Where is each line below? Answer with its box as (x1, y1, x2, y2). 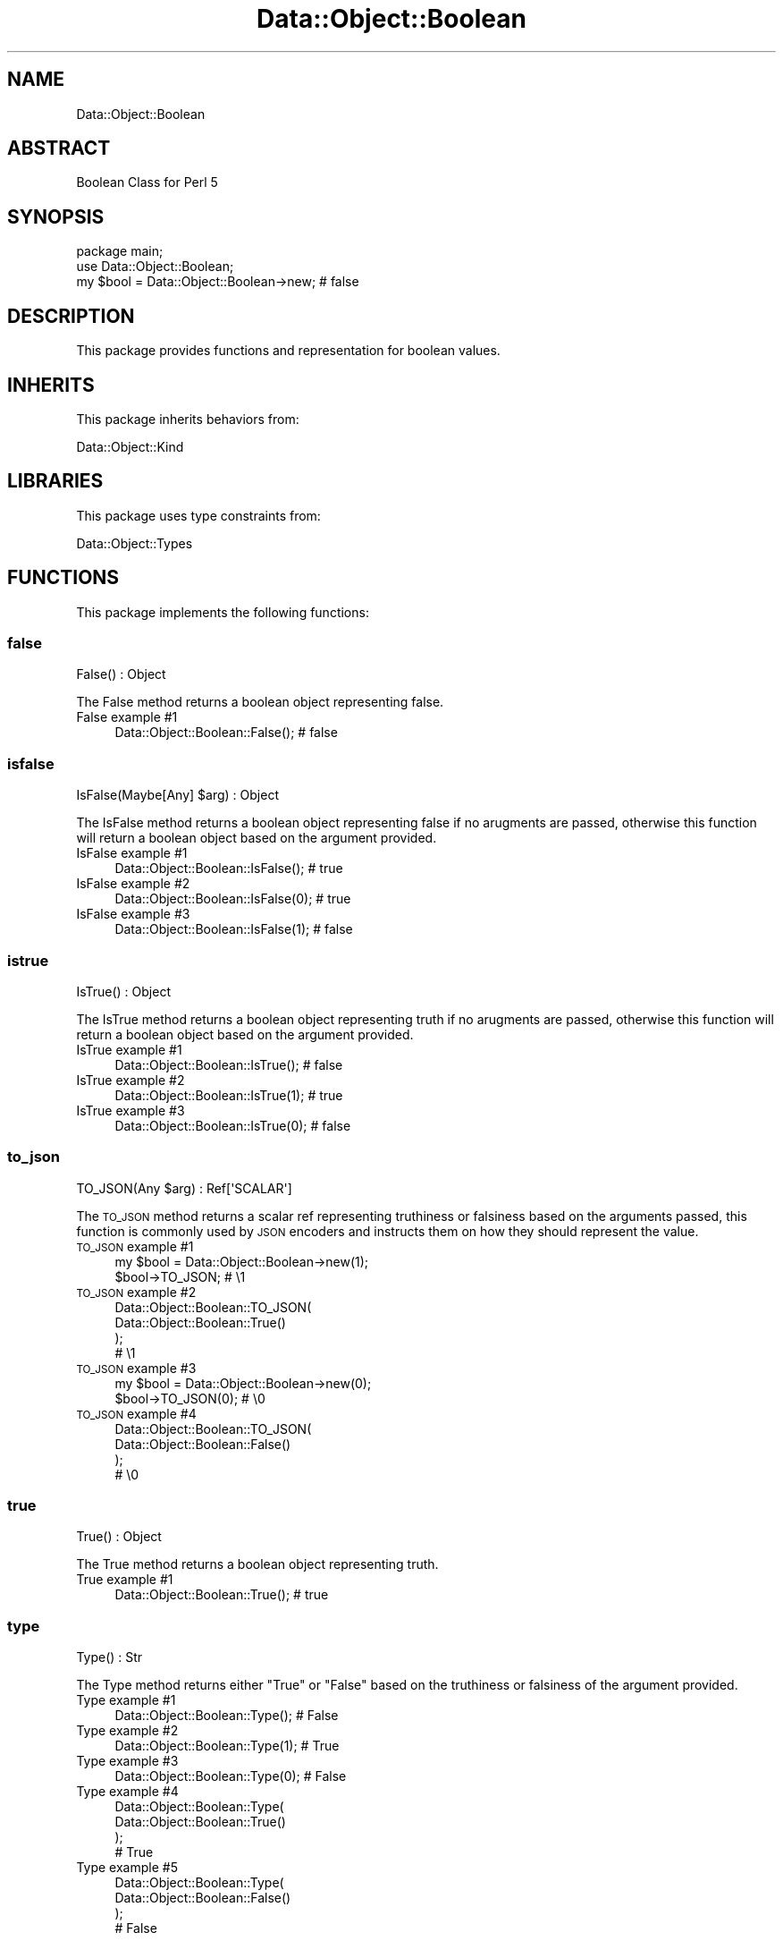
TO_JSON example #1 (76, 1238, 194, 1254)
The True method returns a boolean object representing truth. (76, 1556, 439, 1572)
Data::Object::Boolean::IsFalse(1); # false (114, 921, 353, 937)
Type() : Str (76, 1649, 143, 1666)
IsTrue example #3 (76, 1102, 185, 1118)
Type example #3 (76, 1753, 179, 1769)
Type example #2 (76, 1723, 179, 1739)
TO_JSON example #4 (76, 1405, 197, 1421)
